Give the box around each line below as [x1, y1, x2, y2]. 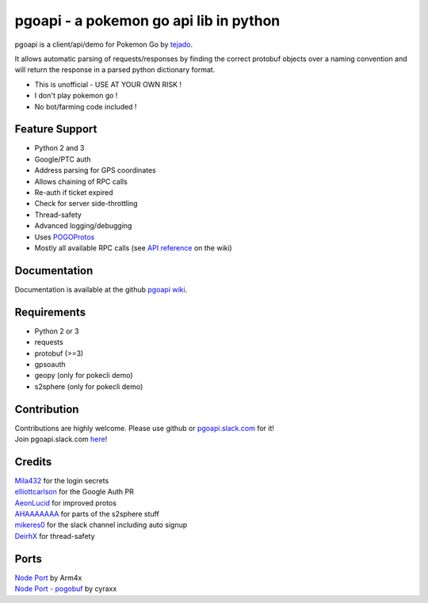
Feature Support [14, 123, 97, 136]
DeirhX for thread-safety [14, 531, 95, 540]
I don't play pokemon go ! [34, 91, 118, 101]
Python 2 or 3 [34, 326, 79, 336]
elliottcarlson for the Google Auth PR [14, 487, 134, 497]
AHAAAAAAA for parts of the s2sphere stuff [14, 509, 160, 519]
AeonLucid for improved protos [14, 498, 117, 507]
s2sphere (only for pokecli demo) [34, 381, 143, 391]
